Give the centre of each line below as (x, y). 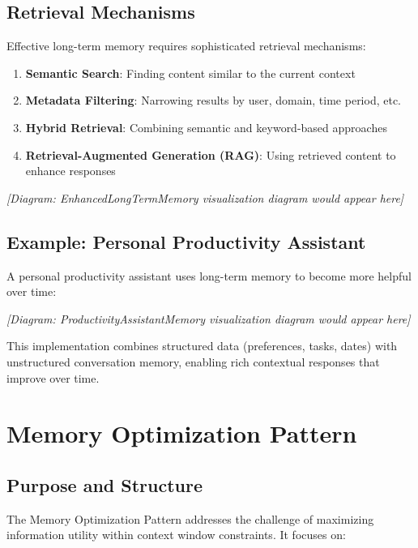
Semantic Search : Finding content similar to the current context (190, 73)
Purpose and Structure (105, 484)
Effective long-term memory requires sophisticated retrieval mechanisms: (186, 46)
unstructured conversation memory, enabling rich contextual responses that (193, 361)
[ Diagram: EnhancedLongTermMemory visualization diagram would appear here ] (205, 197)
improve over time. (53, 377)
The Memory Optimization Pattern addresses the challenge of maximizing (190, 518)
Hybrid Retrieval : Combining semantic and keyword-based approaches (206, 127)
